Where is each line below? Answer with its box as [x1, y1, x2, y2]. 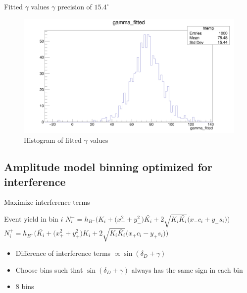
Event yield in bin [4, 214, 58, 224]
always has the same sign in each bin [131, 264, 243, 275]
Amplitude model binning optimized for [4, 159, 212, 175]
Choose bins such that [15, 264, 83, 275]
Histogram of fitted [24, 135, 82, 145]
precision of [57, 1, 92, 11]
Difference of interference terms [15, 248, 111, 258]
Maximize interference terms [4, 197, 90, 207]
